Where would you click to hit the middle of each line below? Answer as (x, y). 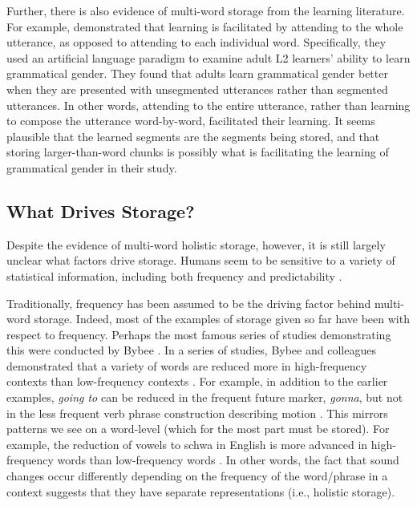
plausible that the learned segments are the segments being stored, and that (193, 136)
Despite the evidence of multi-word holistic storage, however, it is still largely (196, 244)
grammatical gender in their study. (92, 167)
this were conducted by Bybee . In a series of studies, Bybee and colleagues (191, 350)
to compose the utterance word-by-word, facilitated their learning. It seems (191, 121)
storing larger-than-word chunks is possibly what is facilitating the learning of (198, 152)
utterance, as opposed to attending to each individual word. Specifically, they (196, 42)
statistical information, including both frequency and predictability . (174, 275)
